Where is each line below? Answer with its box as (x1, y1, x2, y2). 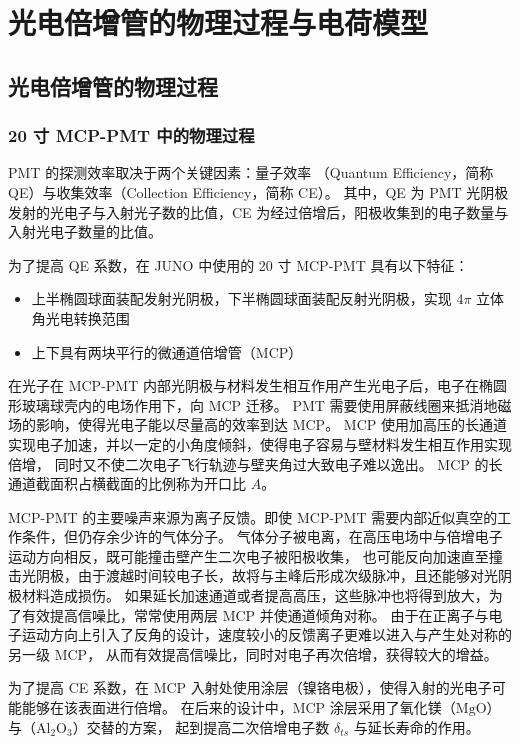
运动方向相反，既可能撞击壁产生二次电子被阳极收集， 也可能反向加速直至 (8, 545, 489, 566)
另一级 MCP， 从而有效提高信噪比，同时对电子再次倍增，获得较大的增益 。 (8, 643, 498, 664)
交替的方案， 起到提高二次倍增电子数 (86, 716, 330, 737)
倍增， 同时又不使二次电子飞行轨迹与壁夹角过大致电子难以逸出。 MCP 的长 (8, 453, 503, 474)
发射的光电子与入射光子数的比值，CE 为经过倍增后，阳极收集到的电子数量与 (8, 201, 509, 222)
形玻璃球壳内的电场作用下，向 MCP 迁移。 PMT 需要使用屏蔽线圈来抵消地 (8, 394, 498, 415)
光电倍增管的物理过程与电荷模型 (8, 2, 429, 43)
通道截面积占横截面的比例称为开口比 (8, 473, 246, 494)
